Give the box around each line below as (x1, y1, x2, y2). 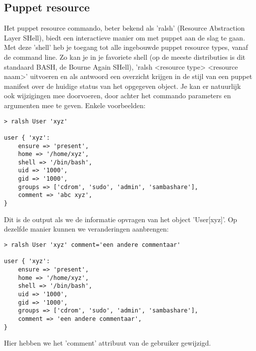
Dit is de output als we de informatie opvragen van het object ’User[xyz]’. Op (4, 214, 237, 224)
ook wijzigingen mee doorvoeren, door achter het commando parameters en (4, 90, 231, 101)
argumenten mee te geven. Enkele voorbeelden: (4, 100, 146, 110)
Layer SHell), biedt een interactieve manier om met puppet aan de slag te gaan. (4, 32, 245, 42)
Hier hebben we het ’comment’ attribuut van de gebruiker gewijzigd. (4, 338, 211, 348)
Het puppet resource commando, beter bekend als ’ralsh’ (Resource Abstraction (4, 23, 245, 33)
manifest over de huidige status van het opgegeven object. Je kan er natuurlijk (4, 80, 241, 91)
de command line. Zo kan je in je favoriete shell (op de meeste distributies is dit (4, 51, 246, 62)
